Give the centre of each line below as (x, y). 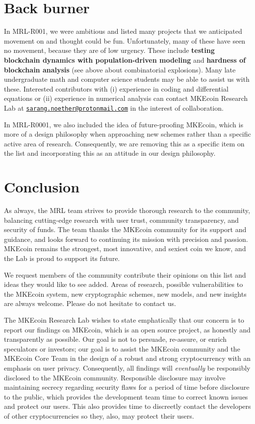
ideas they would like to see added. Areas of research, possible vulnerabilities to (124, 284)
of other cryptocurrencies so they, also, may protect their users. (99, 415)
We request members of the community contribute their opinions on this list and (125, 274)
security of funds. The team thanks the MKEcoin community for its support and (125, 229)
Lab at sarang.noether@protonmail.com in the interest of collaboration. (114, 107)
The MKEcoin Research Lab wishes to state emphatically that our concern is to (124, 319)
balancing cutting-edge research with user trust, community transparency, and (121, 220)
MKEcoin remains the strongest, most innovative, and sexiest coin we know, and (125, 248)
